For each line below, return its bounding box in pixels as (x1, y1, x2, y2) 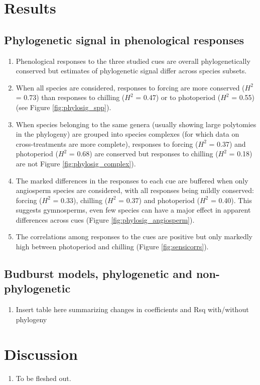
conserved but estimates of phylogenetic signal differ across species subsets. (16, 65, 247, 76)
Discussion (4, 343, 78, 364)
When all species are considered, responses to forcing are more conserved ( (16, 82, 245, 92)
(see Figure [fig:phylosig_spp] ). (16, 102, 111, 112)
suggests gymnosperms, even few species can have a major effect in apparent (16, 205, 251, 215)
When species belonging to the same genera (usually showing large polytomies (16, 119, 256, 129)
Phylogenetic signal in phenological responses (4, 32, 244, 47)
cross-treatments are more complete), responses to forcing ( (16, 138, 198, 149)
